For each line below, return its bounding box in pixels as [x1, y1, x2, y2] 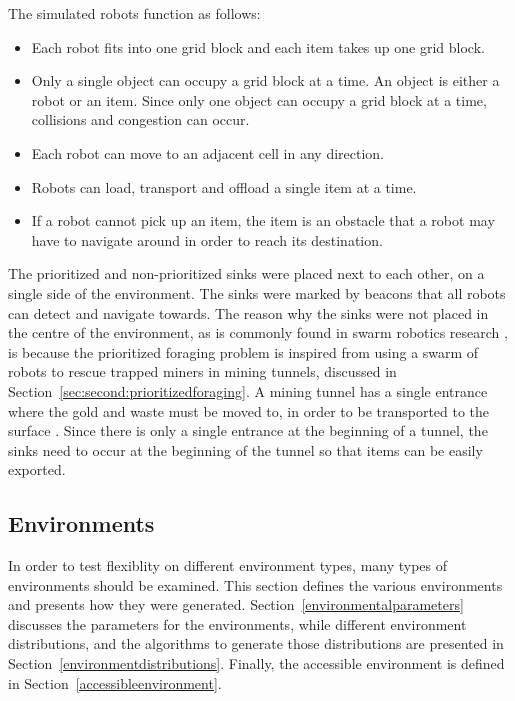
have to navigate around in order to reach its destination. [31, 229, 383, 250]
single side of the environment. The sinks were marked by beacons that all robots [8, 282, 506, 303]
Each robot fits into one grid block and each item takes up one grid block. [31, 36, 485, 57]
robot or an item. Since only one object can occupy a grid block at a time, [31, 89, 487, 110]
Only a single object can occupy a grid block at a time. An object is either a [31, 70, 500, 91]
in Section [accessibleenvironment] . [8, 672, 222, 693]
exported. [8, 459, 66, 480]
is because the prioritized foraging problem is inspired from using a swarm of [8, 341, 479, 362]
